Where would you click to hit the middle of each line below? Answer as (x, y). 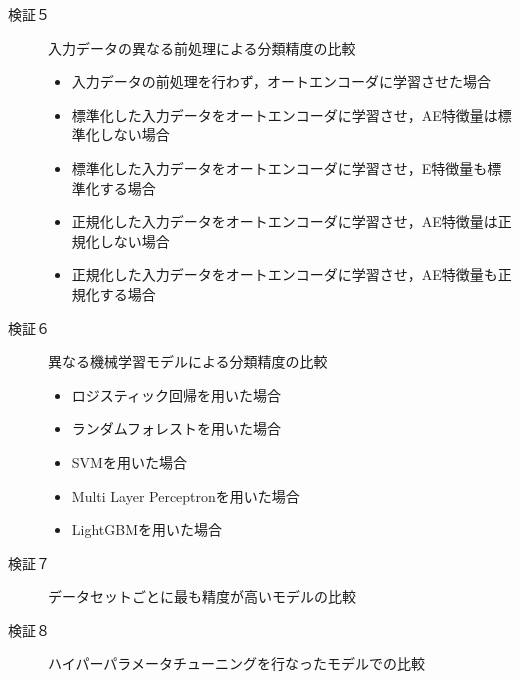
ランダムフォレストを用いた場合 (176, 428)
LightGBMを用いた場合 (147, 529)
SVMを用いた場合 (129, 461)
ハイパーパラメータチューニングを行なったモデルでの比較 (236, 663)
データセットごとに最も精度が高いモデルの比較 (202, 596)
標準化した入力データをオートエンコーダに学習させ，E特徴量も (279, 167)
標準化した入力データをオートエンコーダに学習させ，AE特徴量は (284, 114)
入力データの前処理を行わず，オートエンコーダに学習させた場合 (281, 81)
